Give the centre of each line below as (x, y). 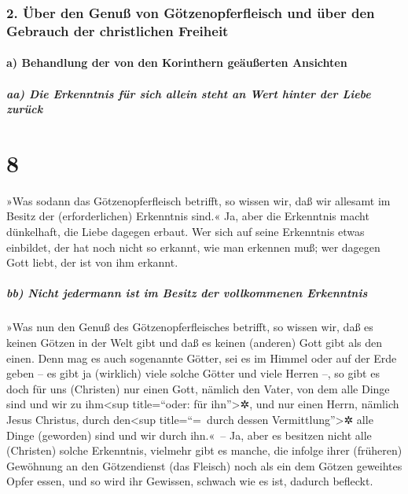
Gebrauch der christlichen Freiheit (118, 30)
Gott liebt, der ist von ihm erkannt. (92, 262)
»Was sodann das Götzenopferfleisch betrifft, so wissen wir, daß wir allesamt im (198, 200)
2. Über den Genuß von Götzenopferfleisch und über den (191, 12)
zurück (25, 109)
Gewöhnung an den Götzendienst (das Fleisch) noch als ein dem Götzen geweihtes (204, 465)
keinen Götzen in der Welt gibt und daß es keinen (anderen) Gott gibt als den (195, 342)
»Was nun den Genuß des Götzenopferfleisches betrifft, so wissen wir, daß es (190, 327)
